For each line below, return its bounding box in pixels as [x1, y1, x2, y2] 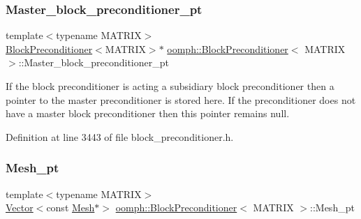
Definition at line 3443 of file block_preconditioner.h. [6, 129, 234, 144]
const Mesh [46, 200, 95, 215]
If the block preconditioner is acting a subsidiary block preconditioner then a [6, 79, 334, 93]
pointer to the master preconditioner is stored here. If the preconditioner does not [6, 92, 356, 107]
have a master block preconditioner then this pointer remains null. [6, 106, 290, 121]
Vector [6, 200, 34, 215]
